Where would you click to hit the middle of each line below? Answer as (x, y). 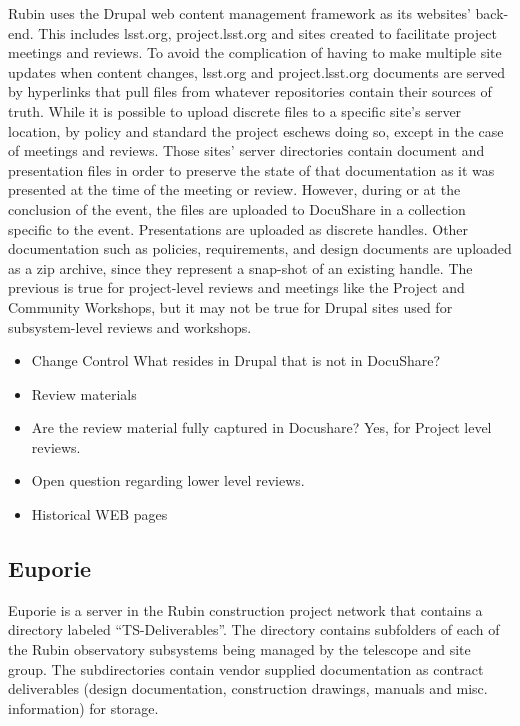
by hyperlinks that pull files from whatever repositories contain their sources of (250, 91)
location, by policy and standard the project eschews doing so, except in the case (256, 130)
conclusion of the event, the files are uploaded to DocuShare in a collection (237, 208)
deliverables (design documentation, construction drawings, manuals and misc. (248, 688)
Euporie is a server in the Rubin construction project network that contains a (245, 609)
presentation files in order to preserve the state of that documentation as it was (251, 169)
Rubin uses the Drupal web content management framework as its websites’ (239, 13)
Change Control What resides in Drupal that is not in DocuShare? (236, 360)
